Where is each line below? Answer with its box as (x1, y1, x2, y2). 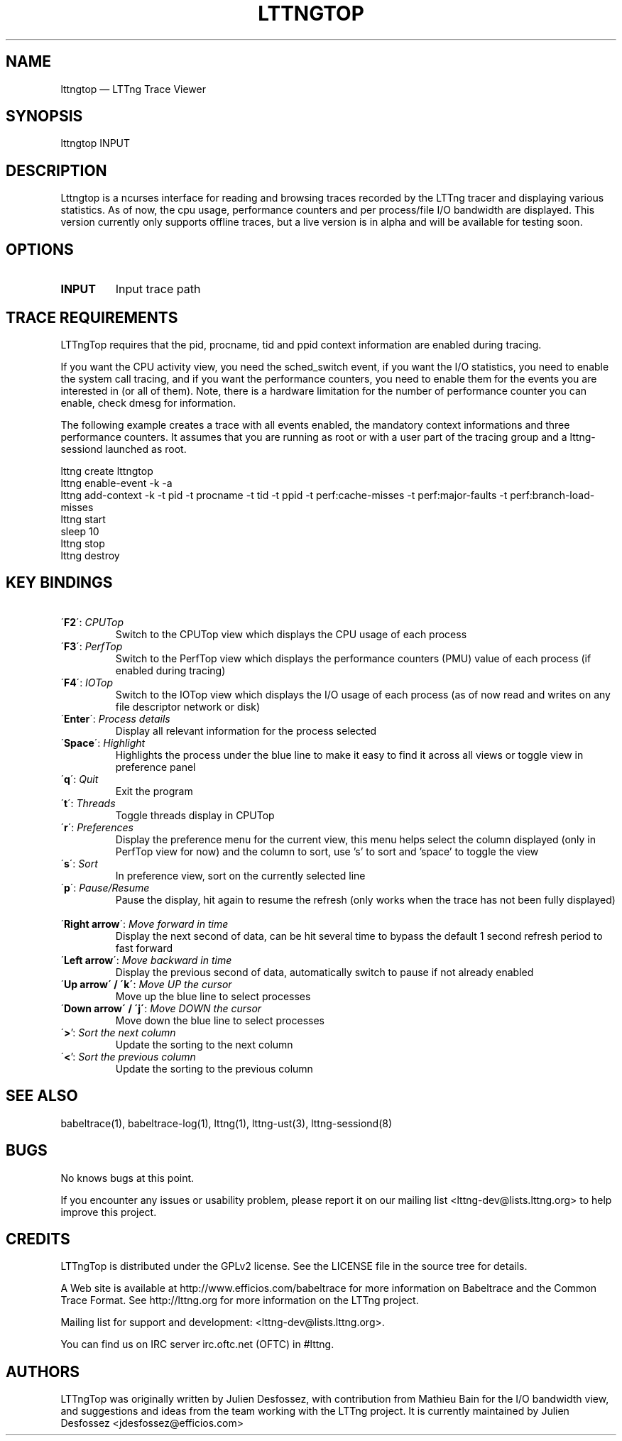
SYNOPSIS (6, 107, 83, 126)
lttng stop (60, 537, 105, 549)
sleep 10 (60, 525, 99, 537)
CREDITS (6, 1229, 70, 1248)
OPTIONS (6, 240, 74, 258)
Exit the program (115, 784, 193, 797)
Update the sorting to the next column (115, 1038, 293, 1051)
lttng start (60, 513, 106, 525)
